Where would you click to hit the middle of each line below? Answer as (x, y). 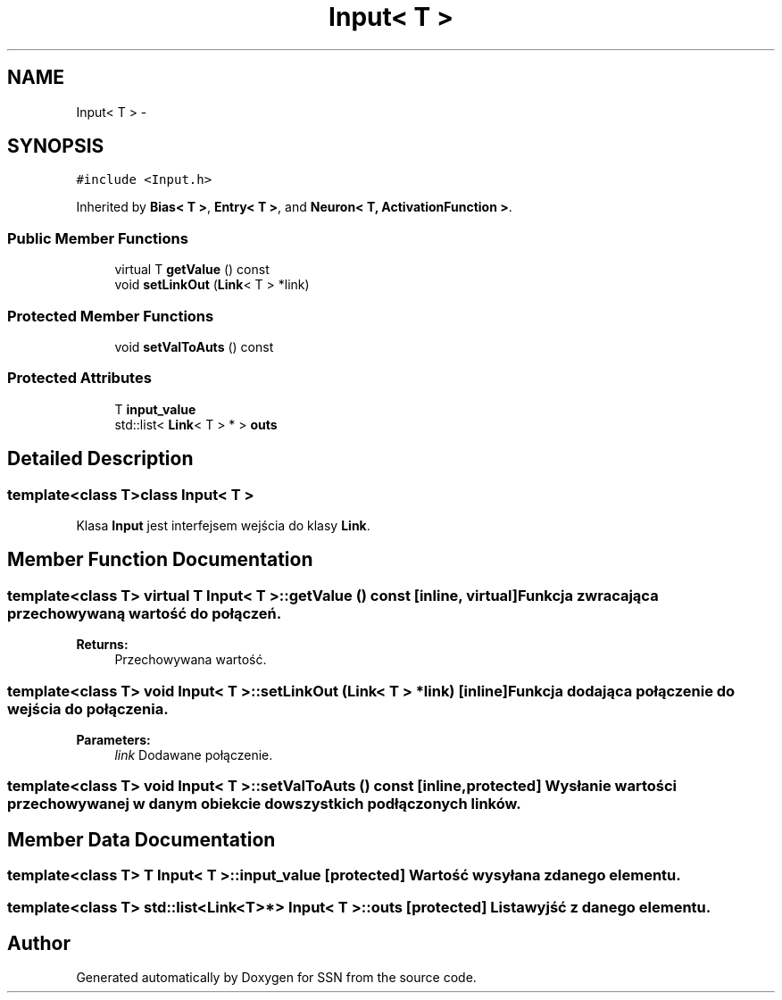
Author (39, 943)
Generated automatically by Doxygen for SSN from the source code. (276, 978)
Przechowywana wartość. (191, 660)
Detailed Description (100, 459)
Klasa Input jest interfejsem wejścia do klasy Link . (223, 525)
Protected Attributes (79, 378)
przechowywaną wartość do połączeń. (145, 613)
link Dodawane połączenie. (194, 754)
